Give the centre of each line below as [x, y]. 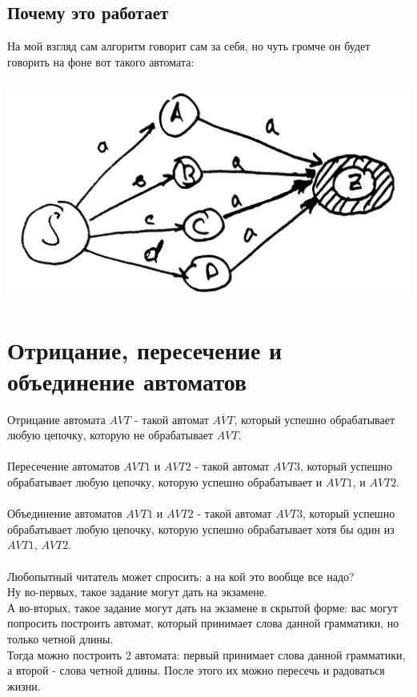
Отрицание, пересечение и [145, 349]
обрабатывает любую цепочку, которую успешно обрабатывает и [165, 482]
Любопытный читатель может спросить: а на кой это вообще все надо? [181, 576]
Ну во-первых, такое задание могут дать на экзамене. [137, 592]
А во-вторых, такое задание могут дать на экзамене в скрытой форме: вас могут [202, 607]
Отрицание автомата [56, 419]
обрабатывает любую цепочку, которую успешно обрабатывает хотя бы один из [201, 529]
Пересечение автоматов [64, 466]
